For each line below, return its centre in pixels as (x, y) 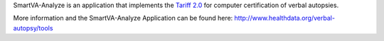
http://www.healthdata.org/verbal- (285, 18)
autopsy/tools (33, 28)
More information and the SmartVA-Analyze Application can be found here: (123, 18)
